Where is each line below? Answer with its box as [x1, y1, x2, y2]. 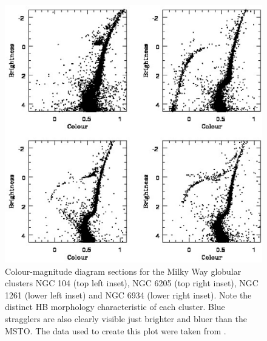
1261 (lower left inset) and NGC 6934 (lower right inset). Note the [5, 288, 252, 301]
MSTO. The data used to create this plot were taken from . [5, 324, 226, 337]
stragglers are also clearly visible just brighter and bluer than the [5, 312, 247, 325]
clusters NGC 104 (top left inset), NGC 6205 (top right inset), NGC [5, 277, 259, 289]
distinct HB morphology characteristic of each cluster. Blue [5, 300, 225, 313]
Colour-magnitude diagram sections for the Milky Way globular [5, 264, 242, 277]
